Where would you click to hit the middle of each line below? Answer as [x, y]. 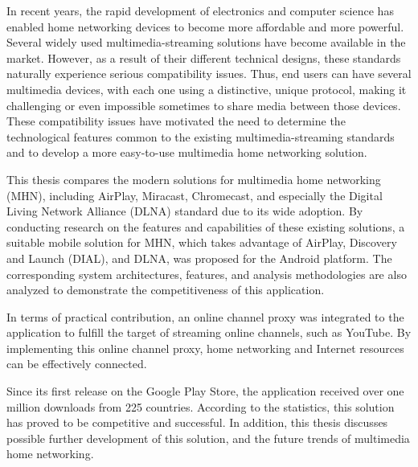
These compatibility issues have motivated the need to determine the [176, 121]
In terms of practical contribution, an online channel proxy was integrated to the [205, 316]
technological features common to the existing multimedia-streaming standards [201, 136]
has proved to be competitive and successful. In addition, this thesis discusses [197, 422]
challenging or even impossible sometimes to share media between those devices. [204, 105]
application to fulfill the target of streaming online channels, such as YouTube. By [209, 332]
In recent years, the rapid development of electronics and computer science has [200, 10]
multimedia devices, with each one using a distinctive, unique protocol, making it [207, 89]
